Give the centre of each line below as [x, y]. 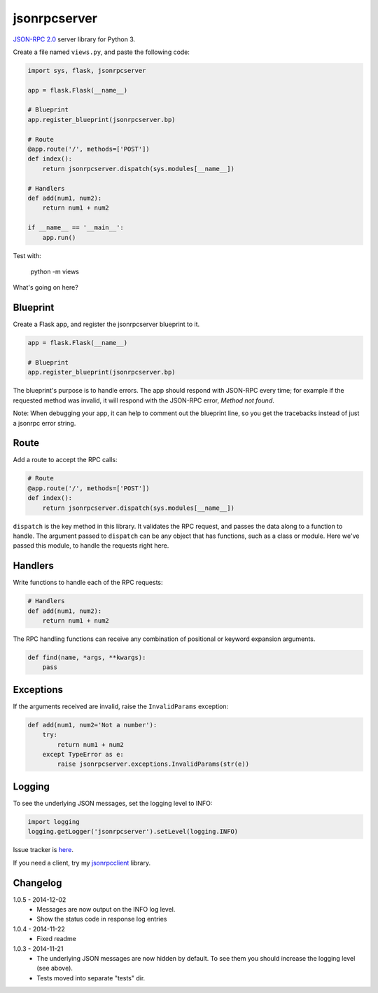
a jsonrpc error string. [44, 423]
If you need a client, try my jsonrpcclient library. [82, 863]
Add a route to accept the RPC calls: [65, 460]
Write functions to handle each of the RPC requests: [88, 583]
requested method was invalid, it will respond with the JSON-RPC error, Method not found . [143, 400]
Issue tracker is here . [43, 850]
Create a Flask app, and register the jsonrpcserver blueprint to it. [106, 324]
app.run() [59, 237]
